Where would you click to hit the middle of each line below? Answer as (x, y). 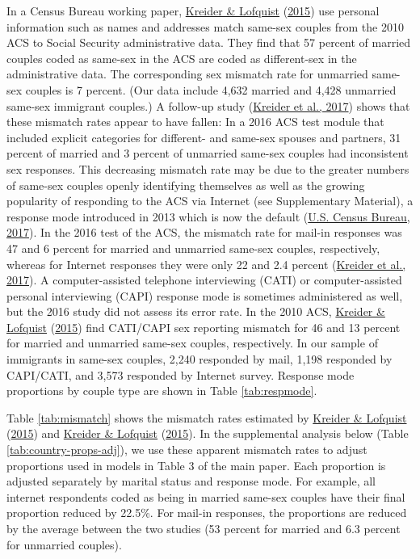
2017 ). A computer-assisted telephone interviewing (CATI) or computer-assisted (204, 280)
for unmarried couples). (64, 544)
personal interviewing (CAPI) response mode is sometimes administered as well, (205, 295)
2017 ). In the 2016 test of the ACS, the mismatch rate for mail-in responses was (204, 232)
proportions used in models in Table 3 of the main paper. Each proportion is (196, 465)
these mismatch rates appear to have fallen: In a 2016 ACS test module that (195, 122)
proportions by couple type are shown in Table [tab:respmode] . (162, 391)
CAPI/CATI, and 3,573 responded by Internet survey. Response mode (181, 374)
